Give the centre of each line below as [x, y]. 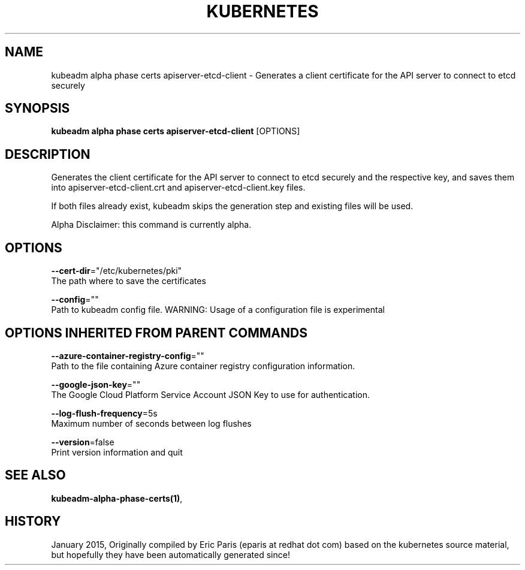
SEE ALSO [35, 475]
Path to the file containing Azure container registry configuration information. [203, 366]
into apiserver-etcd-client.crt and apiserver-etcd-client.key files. [178, 188]
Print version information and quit [117, 452]
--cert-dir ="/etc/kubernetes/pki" [117, 271]
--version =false [83, 442]
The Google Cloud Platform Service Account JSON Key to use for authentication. [211, 394]
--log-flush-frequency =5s [104, 413]
